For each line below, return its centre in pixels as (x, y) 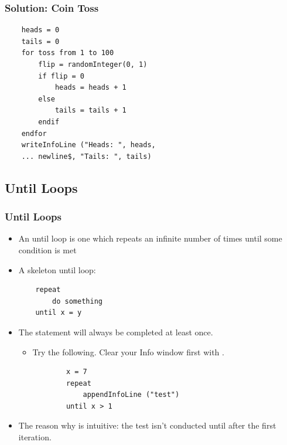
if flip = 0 (61, 76)
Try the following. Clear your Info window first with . (128, 351)
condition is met (47, 249)
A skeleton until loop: (57, 269)
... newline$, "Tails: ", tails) (86, 156)
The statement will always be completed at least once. (116, 332)
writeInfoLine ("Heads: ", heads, (88, 145)
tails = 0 (40, 41)
